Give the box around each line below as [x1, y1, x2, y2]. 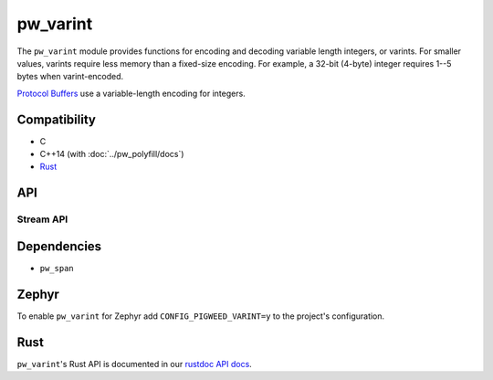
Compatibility [16, 111, 96, 127]
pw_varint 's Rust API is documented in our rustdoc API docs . [16, 358, 253, 369]
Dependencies [16, 238, 102, 254]
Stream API [16, 213, 68, 226]
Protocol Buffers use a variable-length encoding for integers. [16, 88, 246, 99]
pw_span [39, 263, 75, 273]
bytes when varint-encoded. [16, 71, 124, 82]
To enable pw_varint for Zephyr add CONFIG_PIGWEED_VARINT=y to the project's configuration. [16, 311, 385, 322]
